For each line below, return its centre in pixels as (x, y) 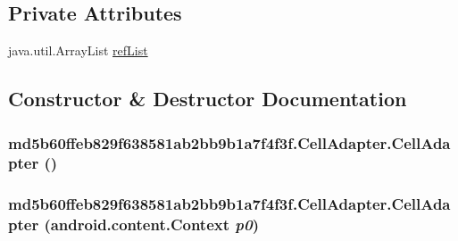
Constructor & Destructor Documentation (208, 99)
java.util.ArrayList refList (78, 50)
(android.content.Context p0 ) (151, 224)
